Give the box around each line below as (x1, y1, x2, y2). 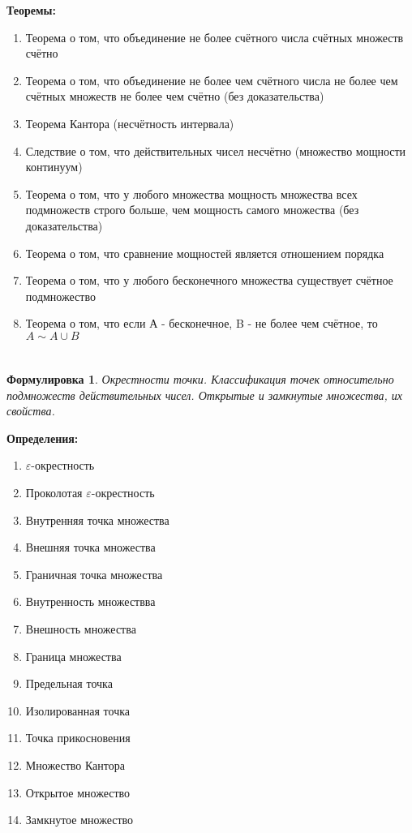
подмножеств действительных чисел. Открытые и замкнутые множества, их (6, 386, 402, 403)
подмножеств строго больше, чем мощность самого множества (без (25, 201, 359, 218)
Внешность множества (25, 620, 136, 638)
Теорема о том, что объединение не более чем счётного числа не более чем (25, 71, 398, 88)
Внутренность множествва (25, 593, 156, 610)
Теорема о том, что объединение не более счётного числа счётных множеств (25, 28, 404, 45)
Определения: (6, 429, 79, 446)
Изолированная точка (25, 702, 131, 719)
